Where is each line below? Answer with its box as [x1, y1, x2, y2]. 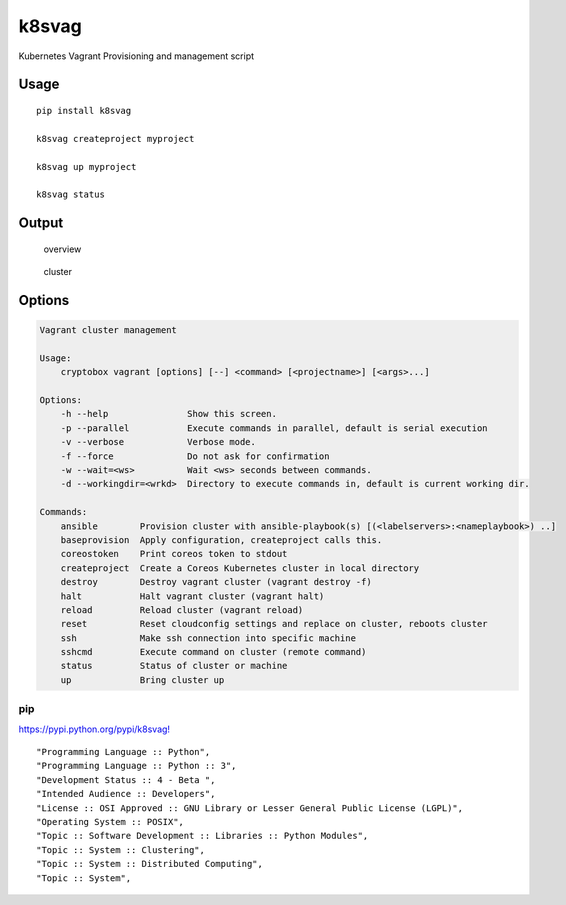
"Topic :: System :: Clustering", [36, 844, 205, 855]
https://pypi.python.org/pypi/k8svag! [18, 723, 170, 735]
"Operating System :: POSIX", [36, 816, 185, 827]
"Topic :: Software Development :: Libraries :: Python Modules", [36, 830, 369, 842]
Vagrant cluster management [39, 325, 177, 336]
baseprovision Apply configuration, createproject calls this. [60, 534, 383, 545]
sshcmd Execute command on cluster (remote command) [60, 646, 367, 658]
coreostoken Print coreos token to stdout [60, 548, 288, 560]
